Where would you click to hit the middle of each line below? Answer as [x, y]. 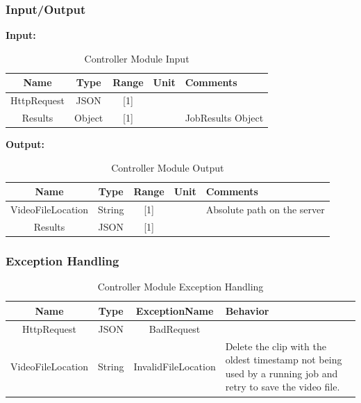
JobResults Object [224, 118]
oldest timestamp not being [284, 360]
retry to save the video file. [283, 387]
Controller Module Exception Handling [180, 287]
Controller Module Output [168, 167]
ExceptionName [175, 310]
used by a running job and [282, 373]
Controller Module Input [137, 58]
